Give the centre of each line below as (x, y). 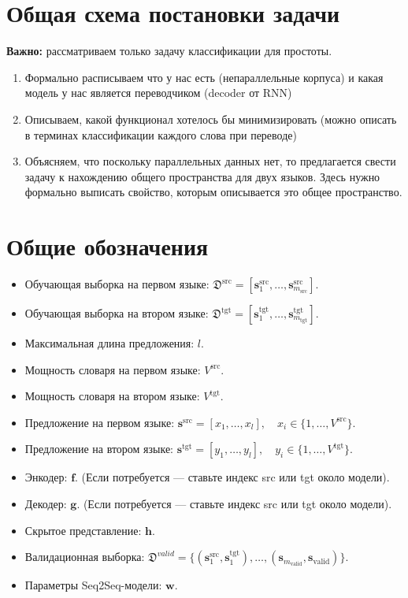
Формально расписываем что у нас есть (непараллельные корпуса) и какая (204, 77)
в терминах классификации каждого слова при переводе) (161, 134)
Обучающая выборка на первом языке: (117, 284)
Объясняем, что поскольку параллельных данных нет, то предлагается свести (210, 161)
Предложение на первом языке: (100, 422)
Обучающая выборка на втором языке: (117, 313)
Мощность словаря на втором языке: (112, 396)
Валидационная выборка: (85, 557)
